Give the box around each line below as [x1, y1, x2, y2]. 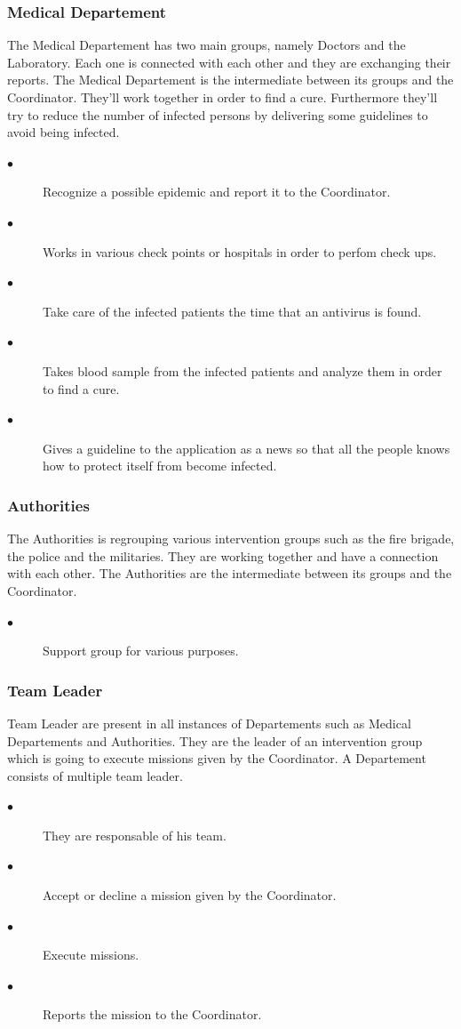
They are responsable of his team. [43, 825, 227, 844]
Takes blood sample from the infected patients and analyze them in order [43, 361, 442, 380]
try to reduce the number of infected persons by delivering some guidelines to [7, 105, 428, 124]
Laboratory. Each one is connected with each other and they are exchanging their [7, 52, 451, 71]
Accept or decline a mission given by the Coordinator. [43, 886, 337, 904]
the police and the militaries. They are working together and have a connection [7, 546, 439, 565]
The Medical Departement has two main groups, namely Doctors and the [7, 36, 406, 54]
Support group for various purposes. [43, 641, 239, 660]
